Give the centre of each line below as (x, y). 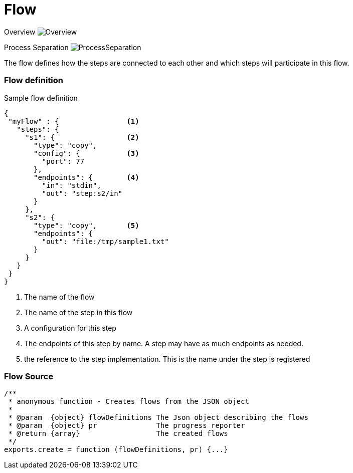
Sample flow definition (41, 98)
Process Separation (36, 47)
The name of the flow (59, 297)
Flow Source (29, 376)
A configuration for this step (70, 328)
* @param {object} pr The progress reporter (127, 426)
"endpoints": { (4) (86, 177)
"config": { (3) (86, 153)
